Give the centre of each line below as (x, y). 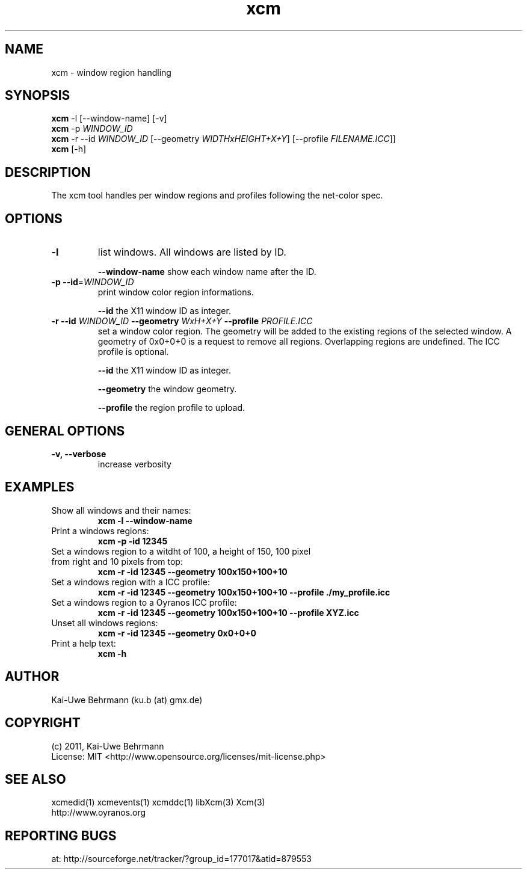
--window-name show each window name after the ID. (207, 272)
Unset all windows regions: (105, 623)
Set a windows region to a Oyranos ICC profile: (144, 602)
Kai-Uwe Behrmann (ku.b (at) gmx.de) (127, 700)
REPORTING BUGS (61, 836)
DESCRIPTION (48, 172)
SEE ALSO (35, 779)
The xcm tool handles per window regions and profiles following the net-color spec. (217, 195)
